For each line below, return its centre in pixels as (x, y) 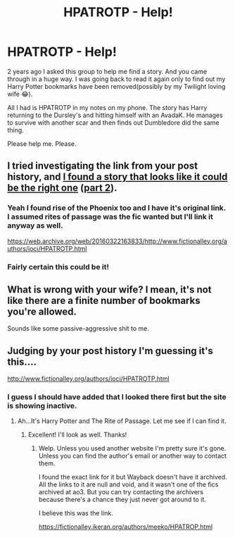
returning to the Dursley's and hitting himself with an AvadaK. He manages (115, 115)
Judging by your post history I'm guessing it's (110, 351)
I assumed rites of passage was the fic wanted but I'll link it (110, 217)
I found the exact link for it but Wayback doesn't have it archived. (133, 477)
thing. (16, 130)
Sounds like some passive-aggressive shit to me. (78, 329)
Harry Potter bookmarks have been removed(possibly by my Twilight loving (116, 86)
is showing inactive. (42, 406)
